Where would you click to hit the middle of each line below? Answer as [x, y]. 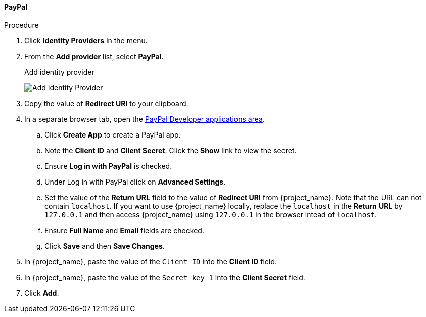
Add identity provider [59, 72]
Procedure [21, 25]
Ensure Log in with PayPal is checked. [108, 166]
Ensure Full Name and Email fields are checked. [124, 230]
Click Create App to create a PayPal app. [113, 134]
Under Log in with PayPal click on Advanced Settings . [135, 182]
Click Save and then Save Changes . [105, 246]
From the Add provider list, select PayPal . [94, 56]
